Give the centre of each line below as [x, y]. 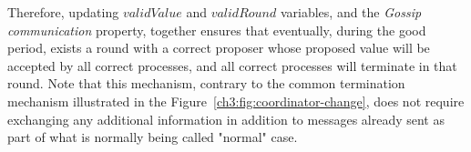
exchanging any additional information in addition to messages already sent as [226, 119]
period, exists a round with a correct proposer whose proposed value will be [219, 48]
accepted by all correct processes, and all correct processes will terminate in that [232, 65]
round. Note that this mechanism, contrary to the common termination [206, 83]
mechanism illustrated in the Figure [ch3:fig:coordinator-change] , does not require [236, 101]
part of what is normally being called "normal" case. [153, 137]
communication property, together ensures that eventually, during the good [217, 30]
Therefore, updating [63, 12]
